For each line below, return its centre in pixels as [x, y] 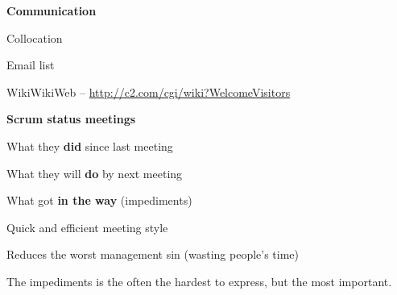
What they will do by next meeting [95, 173]
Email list [31, 65]
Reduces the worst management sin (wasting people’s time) [153, 254]
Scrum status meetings [71, 119]
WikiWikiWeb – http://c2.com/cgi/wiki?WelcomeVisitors [149, 91]
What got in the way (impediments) [99, 200]
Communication [52, 10]
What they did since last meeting [90, 145]
